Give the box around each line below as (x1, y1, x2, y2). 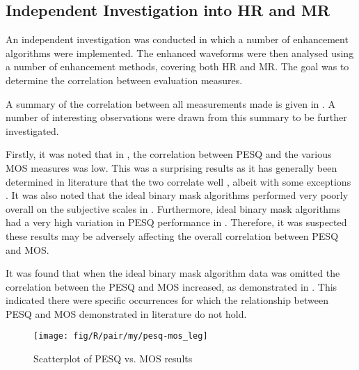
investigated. (6, 123, 59, 138)
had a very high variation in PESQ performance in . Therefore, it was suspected (6, 215, 347, 230)
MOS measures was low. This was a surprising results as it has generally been (6, 160, 337, 175)
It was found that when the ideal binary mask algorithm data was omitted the (6, 266, 340, 280)
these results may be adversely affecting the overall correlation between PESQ (6, 228, 339, 243)
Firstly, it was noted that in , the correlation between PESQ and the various (6, 147, 332, 161)
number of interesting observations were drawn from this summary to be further (6, 110, 347, 124)
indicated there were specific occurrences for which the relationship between (6, 293, 328, 307)
